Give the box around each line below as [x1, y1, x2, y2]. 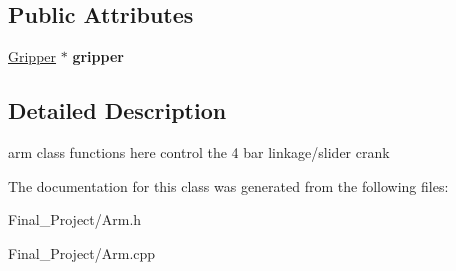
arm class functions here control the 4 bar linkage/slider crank [8, 142, 390, 162]
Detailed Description [8, 95, 227, 126]
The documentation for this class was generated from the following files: [8, 175, 449, 196]
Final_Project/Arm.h [8, 209, 142, 230]
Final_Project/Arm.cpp [8, 242, 156, 263]
